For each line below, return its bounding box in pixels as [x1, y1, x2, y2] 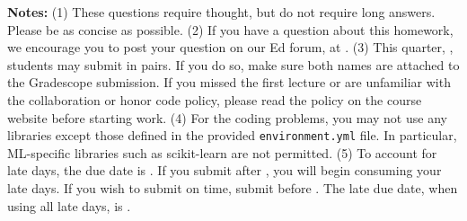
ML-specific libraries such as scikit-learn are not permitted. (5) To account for [7, 143, 437, 162]
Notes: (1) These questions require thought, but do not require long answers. [7, 3, 436, 21]
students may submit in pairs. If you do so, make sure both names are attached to [7, 55, 460, 74]
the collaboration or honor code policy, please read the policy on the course [7, 90, 422, 109]
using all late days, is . [7, 196, 131, 215]
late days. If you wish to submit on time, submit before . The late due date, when [7, 179, 458, 197]
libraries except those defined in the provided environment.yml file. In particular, [7, 126, 457, 145]
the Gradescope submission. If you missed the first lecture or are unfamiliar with [7, 73, 451, 92]
